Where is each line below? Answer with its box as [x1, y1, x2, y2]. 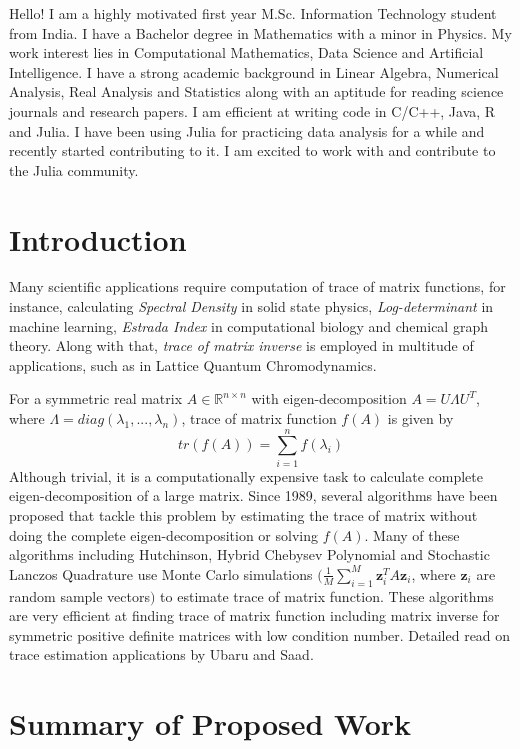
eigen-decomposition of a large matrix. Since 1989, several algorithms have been [9, 485, 498, 506]
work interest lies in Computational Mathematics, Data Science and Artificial [9, 42, 484, 63]
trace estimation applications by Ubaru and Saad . [9, 644, 314, 665]
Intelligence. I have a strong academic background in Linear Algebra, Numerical [9, 61, 499, 82]
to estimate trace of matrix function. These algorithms [160, 585, 494, 606]
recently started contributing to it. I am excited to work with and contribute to [9, 140, 496, 161]
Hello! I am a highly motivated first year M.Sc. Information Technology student [9, 3, 497, 23]
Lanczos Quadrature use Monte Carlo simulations [9, 563, 313, 584]
